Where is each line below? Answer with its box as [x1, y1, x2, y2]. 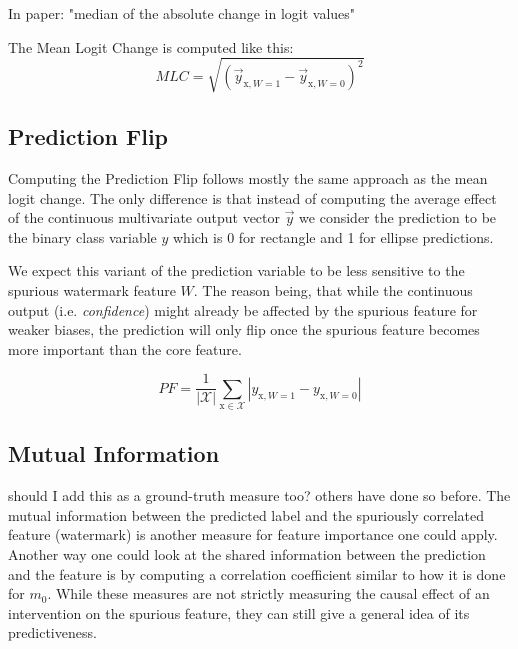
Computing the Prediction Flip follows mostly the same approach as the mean [8, 167, 488, 188]
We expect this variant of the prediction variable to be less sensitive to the [8, 260, 465, 281]
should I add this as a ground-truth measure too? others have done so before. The [8, 485, 511, 506]
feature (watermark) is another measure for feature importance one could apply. [8, 524, 498, 545]
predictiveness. [8, 622, 97, 643]
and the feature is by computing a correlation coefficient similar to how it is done [8, 563, 506, 584]
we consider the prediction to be [299, 207, 497, 228]
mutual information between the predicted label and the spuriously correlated [8, 504, 484, 525]
